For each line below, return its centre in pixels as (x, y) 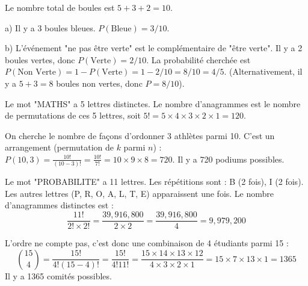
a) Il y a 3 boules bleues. (50, 27)
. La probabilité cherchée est (199, 59)
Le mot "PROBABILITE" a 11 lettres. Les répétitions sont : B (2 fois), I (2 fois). (154, 182)
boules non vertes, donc (99, 83)
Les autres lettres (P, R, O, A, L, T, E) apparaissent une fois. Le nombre (140, 193)
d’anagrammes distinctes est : (59, 205)
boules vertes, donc (40, 59)
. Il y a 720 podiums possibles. (228, 159)
